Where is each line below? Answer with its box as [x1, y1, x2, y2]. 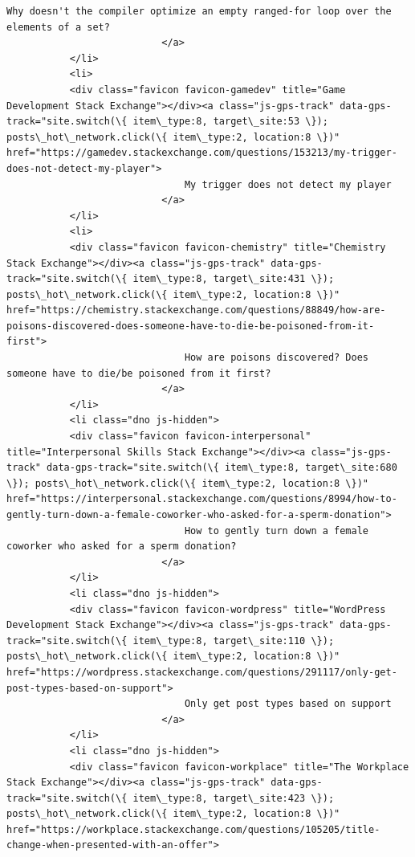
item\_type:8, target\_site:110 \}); [132, 635, 335, 647]
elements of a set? [6, 21, 110, 33]
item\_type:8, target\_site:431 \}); [132, 273, 335, 285]
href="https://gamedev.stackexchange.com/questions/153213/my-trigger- [6, 147, 397, 159]
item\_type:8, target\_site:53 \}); [132, 116, 328, 128]
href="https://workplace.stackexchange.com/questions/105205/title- [6, 823, 380, 835]
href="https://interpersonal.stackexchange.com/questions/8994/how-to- [6, 493, 397, 505]
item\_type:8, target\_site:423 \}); [132, 792, 335, 804]
